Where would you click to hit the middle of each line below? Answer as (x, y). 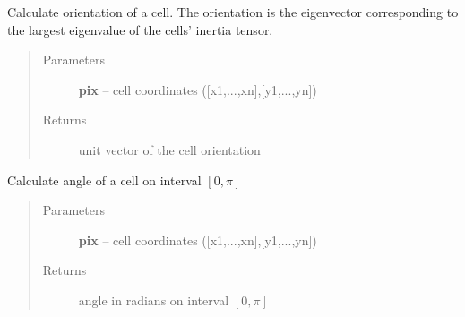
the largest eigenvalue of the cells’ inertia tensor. (140, 29)
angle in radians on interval (154, 300)
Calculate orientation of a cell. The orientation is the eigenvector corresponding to (233, 12)
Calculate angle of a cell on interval (104, 180)
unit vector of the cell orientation (169, 149)
